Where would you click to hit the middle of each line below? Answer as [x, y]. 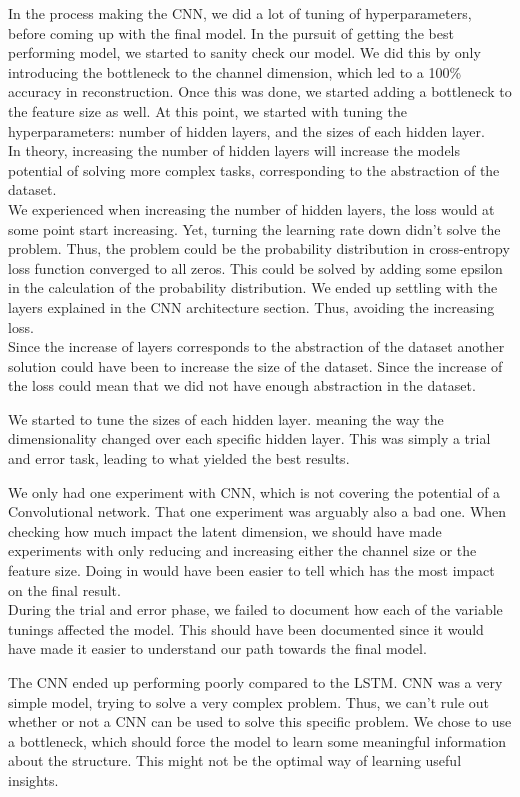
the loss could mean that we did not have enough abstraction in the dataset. [242, 385]
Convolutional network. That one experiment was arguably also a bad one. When [257, 511]
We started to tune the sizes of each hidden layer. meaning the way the [226, 418]
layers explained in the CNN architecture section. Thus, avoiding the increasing [251, 306]
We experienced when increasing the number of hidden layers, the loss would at [251, 208]
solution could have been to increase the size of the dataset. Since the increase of [255, 365]
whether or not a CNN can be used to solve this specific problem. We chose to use [260, 721]
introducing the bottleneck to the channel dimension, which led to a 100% [235, 71]
